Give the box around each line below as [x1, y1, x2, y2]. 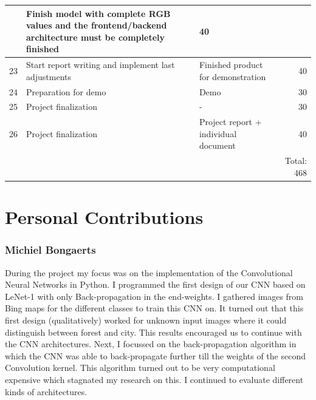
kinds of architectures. [5, 385, 88, 398]
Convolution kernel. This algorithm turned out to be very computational [5, 361, 275, 374]
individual [199, 127, 237, 140]
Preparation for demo [26, 85, 106, 98]
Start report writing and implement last [26, 58, 175, 71]
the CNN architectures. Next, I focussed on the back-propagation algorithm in [5, 337, 297, 350]
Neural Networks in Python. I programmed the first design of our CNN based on [5, 278, 306, 291]
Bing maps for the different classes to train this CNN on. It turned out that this [5, 302, 304, 314]
